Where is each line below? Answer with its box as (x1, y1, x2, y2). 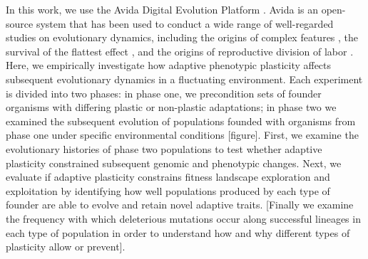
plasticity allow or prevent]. (6, 239, 126, 254)
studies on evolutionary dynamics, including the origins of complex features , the (6, 30, 359, 45)
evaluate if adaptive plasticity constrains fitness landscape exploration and (6, 169, 330, 184)
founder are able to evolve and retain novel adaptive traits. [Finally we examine (6, 197, 354, 212)
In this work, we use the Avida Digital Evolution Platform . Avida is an (6, 2, 319, 16)
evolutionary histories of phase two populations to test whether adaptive (6, 141, 322, 156)
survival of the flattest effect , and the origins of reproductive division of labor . (6, 43, 354, 58)
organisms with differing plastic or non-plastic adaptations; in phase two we (6, 100, 337, 115)
